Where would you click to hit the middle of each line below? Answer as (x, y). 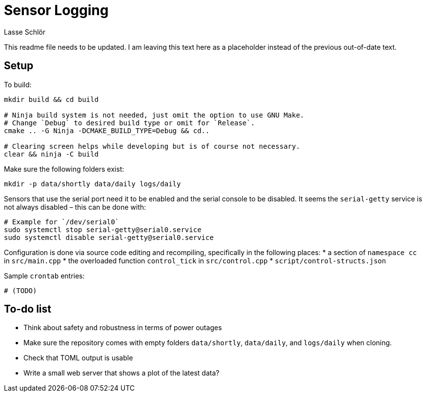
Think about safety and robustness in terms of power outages (123, 328)
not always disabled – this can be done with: (75, 207)
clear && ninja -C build (51, 154)
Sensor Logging (56, 10)
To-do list (28, 309)
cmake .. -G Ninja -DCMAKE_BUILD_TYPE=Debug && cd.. (107, 130)
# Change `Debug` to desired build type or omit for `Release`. (130, 123)
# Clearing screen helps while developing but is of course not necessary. (152, 146)
